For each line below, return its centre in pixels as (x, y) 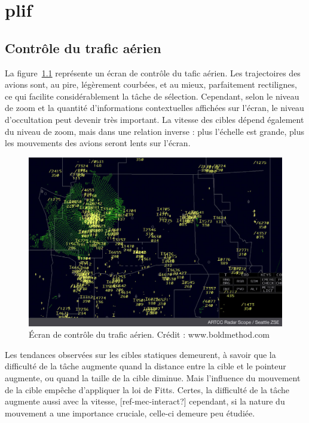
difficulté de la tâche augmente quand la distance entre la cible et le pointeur (146, 366)
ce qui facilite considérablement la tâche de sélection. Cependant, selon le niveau (152, 96)
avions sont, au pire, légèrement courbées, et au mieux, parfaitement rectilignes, (151, 84)
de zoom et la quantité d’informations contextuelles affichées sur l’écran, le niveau (154, 108)
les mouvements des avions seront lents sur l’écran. (98, 143)
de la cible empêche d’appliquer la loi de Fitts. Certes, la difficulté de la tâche (147, 389)
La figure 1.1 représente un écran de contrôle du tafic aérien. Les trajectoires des (153, 72)
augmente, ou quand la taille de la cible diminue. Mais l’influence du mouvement (153, 377)
